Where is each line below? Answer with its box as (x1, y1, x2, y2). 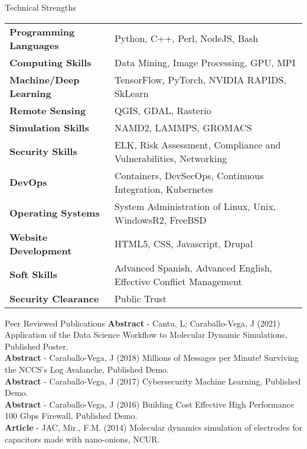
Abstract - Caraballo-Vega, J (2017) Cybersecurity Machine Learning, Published (5, 374, 301, 387)
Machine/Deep (9, 72, 80, 86)
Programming (9, 24, 75, 38)
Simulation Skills (9, 120, 89, 134)
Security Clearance (9, 291, 99, 305)
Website (9, 230, 48, 244)
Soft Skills (9, 267, 57, 282)
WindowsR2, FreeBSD (114, 212, 207, 227)
